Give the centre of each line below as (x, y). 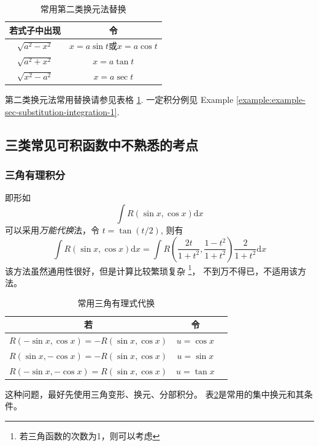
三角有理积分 (35, 175)
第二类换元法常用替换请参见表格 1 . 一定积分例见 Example (119, 100)
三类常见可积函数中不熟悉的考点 (102, 144)
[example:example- (271, 100)
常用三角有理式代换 (116, 303)
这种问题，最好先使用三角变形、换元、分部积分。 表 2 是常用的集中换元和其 (155, 394)
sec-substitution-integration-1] (61, 111)
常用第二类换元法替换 (83, 9)
